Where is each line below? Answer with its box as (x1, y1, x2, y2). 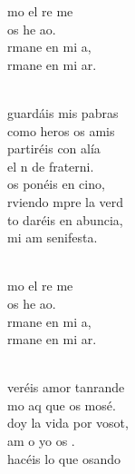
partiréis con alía (7, 139, 101, 158)
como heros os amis (7, 121, 115, 140)
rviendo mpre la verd (7, 192, 124, 211)
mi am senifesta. (7, 228, 98, 247)
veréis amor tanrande (7, 378, 125, 397)
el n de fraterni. (7, 156, 94, 175)
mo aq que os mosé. (7, 395, 116, 414)
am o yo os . (7, 431, 75, 450)
